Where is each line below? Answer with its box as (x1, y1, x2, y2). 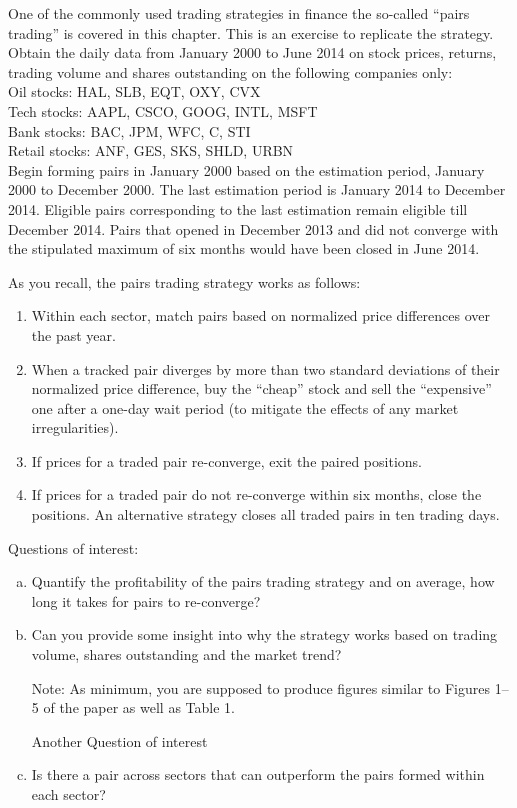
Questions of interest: (8, 537, 139, 558)
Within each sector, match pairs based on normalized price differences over (31, 305, 491, 326)
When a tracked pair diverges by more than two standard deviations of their (31, 358, 500, 379)
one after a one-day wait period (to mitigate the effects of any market (31, 397, 459, 418)
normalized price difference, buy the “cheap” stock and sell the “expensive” (31, 378, 492, 399)
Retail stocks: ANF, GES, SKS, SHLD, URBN (8, 140, 294, 161)
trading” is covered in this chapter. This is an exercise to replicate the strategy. (8, 22, 494, 43)
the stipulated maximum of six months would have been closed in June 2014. (8, 238, 480, 259)
